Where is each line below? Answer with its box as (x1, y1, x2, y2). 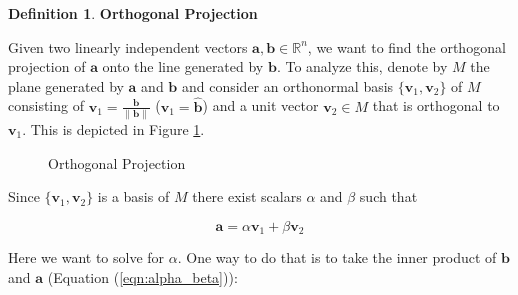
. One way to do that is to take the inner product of (177, 247, 497, 268)
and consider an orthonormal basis (181, 75, 394, 96)
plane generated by (8, 75, 124, 96)
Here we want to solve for (8, 247, 165, 268)
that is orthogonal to (372, 95, 500, 116)
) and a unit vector (202, 95, 319, 116)
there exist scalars (192, 186, 302, 207)
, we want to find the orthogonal (307, 36, 506, 57)
